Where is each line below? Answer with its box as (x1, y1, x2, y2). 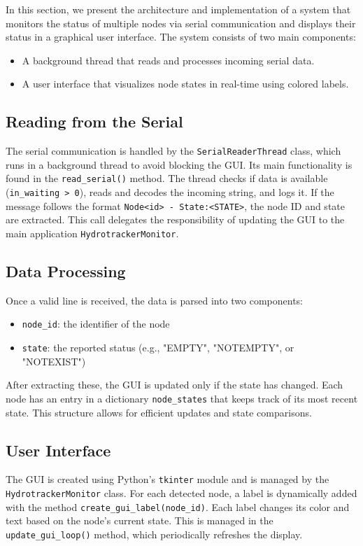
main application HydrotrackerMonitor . (6, 225, 179, 240)
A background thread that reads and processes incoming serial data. (22, 52, 315, 67)
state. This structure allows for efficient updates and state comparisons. (6, 405, 312, 419)
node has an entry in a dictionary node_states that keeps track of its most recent (6, 391, 358, 405)
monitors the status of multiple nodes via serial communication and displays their (6, 15, 356, 30)
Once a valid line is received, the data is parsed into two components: (6, 293, 304, 307)
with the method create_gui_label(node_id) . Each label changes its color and (6, 499, 350, 514)
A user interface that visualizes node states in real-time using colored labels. (22, 76, 349, 91)
